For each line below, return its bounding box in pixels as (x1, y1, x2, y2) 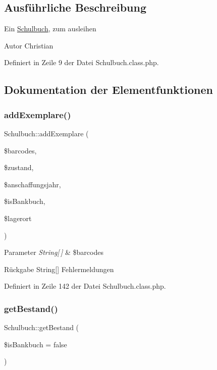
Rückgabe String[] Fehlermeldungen (4, 263, 114, 274)
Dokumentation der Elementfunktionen (4, 82, 213, 97)
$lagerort (4, 213, 32, 223)
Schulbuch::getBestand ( (4, 322, 79, 333)
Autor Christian (4, 40, 53, 50)
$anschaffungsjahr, (4, 179, 61, 189)
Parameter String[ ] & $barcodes (4, 247, 103, 257)
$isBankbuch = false (4, 339, 67, 349)
